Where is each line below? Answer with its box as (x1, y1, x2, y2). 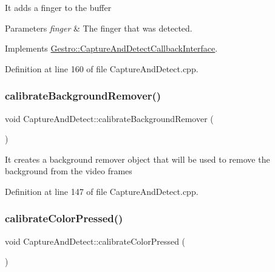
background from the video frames (5, 165, 132, 177)
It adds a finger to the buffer (5, 1, 112, 13)
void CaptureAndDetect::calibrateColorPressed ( (5, 234, 186, 247)
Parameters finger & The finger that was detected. (5, 21, 192, 34)
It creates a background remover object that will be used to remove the (5, 152, 270, 165)
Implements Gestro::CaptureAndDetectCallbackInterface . (5, 42, 218, 55)
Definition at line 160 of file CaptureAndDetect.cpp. (5, 62, 199, 75)
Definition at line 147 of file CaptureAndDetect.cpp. (5, 185, 199, 197)
